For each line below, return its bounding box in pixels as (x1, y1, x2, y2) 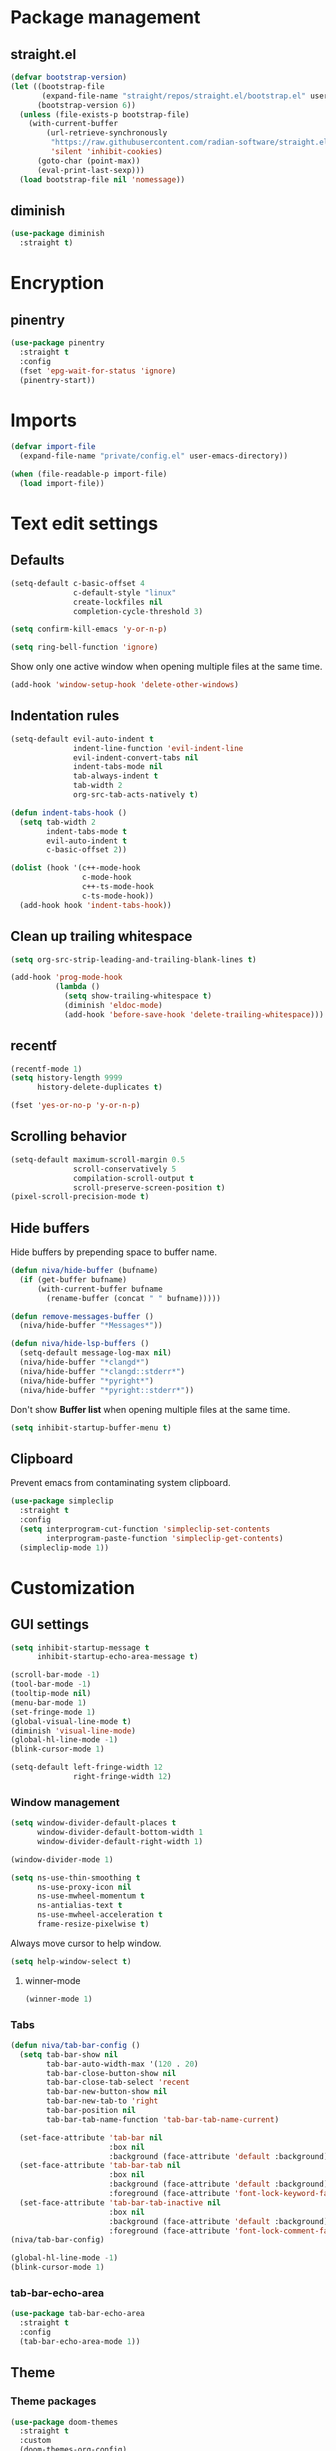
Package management (10, 6, 201, 29)
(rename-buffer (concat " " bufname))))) (46, 1293, 222, 1303)
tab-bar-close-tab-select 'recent (46, 2077, 190, 2088)
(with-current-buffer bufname (36, 1284, 163, 1294)
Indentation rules (10, 707, 120, 725)
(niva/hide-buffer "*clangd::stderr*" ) (19, 1366, 186, 1376)
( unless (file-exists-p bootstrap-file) (19, 109, 190, 120)
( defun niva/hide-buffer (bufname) (10, 1266, 159, 1276)
